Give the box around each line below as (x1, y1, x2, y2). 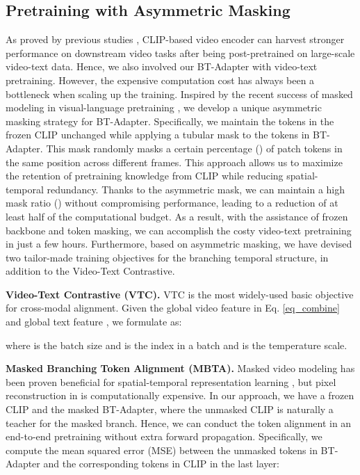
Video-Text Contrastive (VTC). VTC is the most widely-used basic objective (6, 287, 354, 301)
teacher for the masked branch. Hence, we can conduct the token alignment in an (6, 415, 352, 430)
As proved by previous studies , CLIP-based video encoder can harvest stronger (6, 32, 345, 47)
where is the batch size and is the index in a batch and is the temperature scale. (6, 337, 347, 352)
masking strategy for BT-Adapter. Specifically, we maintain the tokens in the (6, 113, 334, 128)
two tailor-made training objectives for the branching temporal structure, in (6, 250, 329, 264)
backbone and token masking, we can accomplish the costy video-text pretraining (6, 223, 352, 237)
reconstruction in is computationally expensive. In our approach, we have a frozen (6, 388, 354, 403)
